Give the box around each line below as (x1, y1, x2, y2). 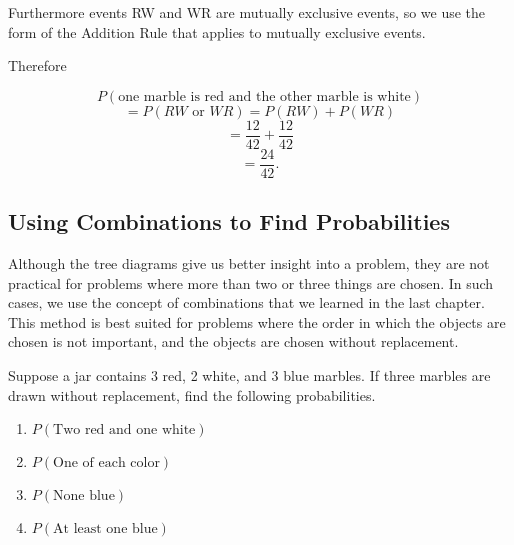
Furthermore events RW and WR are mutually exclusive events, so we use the (8, 2, 486, 22)
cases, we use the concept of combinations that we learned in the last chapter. (8, 292, 485, 313)
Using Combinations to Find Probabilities (8, 206, 450, 237)
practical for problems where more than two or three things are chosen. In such (8, 272, 494, 293)
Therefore (8, 55, 67, 76)
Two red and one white (53, 423, 196, 438)
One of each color (53, 456, 160, 471)
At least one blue (53, 522, 158, 537)
